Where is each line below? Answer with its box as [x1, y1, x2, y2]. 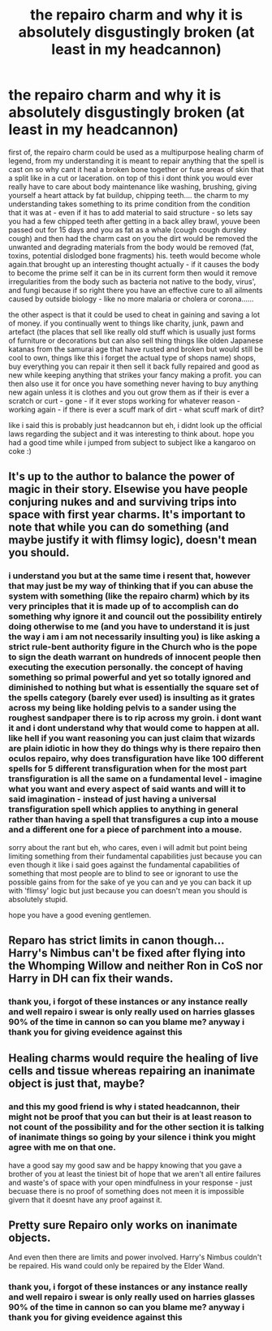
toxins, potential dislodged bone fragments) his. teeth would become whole [8, 250, 261, 261]
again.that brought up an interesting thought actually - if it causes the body [8, 259, 260, 269]
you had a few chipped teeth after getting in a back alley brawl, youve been [8, 216, 261, 226]
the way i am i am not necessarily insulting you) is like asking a [8, 631, 261, 642]
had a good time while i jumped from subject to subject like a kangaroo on [8, 437, 256, 447]
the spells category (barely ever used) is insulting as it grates [8, 692, 256, 703]
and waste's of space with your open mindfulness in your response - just [8, 1178, 253, 1187]
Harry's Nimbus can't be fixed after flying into [8, 946, 246, 960]
